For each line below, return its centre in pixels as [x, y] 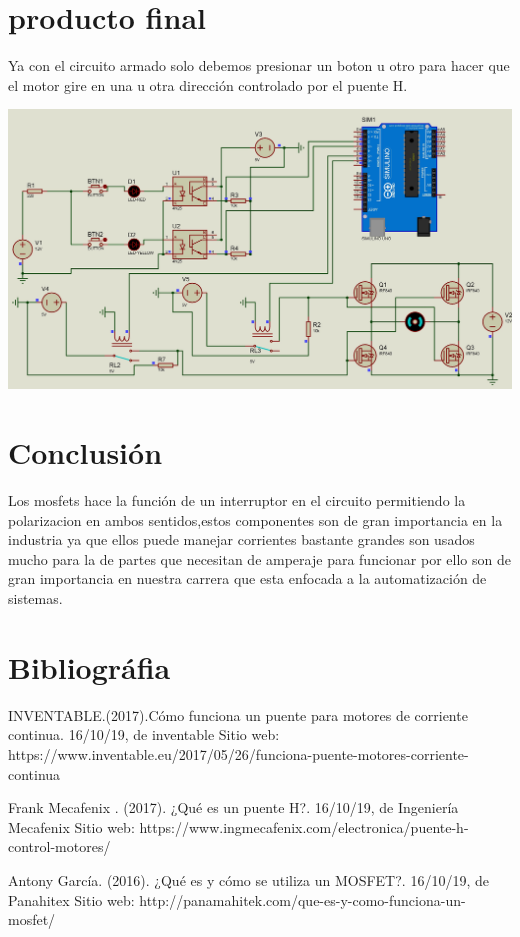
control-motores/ [59, 846]
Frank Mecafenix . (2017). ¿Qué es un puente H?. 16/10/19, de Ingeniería [233, 807]
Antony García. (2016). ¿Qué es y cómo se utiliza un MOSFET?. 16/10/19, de [248, 879]
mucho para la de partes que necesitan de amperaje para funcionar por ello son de [259, 558]
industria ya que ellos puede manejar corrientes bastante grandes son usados [241, 539]
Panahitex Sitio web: [71, 899]
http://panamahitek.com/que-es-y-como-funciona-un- [302, 899]
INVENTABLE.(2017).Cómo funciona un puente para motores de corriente [238, 714]
